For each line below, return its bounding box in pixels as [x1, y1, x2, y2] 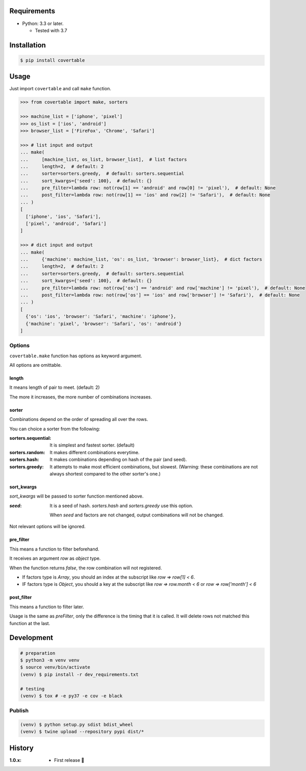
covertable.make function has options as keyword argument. [9, 353, 142, 359]
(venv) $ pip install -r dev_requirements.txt [20, 671, 139, 677]
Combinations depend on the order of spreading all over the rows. [9, 416, 148, 422]
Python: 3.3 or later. [22, 20, 64, 27]
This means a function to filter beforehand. [9, 546, 99, 552]
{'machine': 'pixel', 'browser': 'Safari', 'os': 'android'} [25, 320, 182, 327]
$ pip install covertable [20, 57, 85, 63]
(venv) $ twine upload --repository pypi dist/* [20, 729, 144, 735]
